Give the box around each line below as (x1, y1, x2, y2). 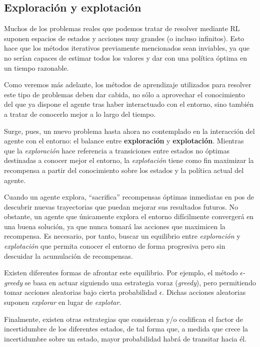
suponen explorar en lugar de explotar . (4, 297, 121, 307)
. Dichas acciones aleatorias (162, 287, 246, 297)
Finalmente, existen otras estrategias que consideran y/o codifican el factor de (4, 313, 243, 324)
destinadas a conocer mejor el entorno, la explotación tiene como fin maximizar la (4, 155, 254, 165)
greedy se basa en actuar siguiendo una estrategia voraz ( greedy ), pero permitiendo (4, 277, 256, 287)
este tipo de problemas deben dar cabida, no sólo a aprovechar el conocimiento (4, 89, 245, 99)
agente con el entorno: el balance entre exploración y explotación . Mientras (4, 135, 244, 146)
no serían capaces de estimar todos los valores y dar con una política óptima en (4, 52, 247, 63)
